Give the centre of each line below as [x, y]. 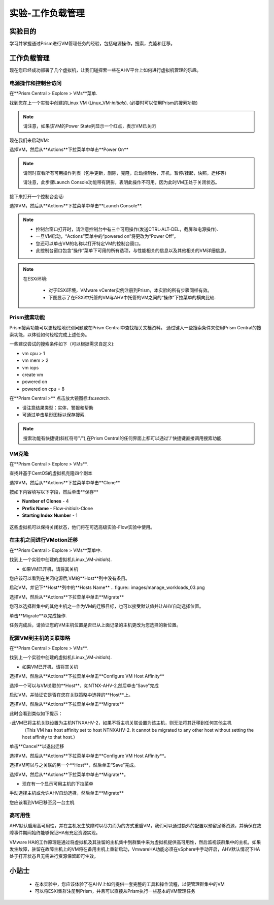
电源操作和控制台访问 [36, 83]
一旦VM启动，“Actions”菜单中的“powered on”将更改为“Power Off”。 [107, 236]
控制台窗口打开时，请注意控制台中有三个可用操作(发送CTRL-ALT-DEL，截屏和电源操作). [127, 229]
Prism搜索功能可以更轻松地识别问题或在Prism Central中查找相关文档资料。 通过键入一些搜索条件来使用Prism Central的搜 [135, 327]
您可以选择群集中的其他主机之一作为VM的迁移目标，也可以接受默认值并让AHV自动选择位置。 [107, 606]
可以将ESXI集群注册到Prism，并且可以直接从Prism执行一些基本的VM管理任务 [115, 891]
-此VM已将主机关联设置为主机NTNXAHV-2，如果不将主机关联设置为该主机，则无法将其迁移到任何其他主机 [121, 723]
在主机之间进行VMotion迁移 [44, 540]
